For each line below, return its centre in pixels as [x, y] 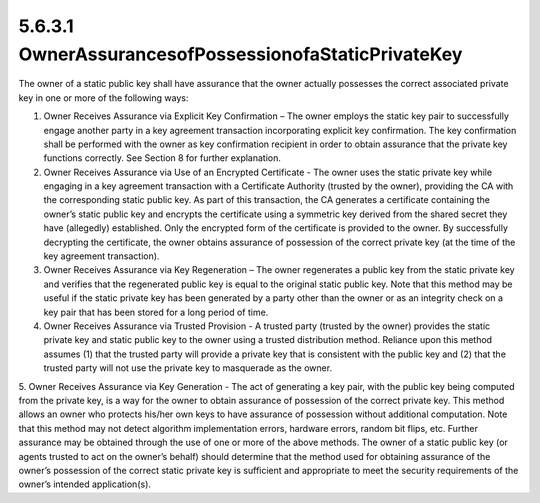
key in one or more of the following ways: [103, 97]
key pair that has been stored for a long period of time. [156, 312]
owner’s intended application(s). [85, 484]
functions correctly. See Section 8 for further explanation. [162, 158]
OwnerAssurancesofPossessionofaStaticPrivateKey [240, 54]
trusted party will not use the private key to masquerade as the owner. [188, 368]
